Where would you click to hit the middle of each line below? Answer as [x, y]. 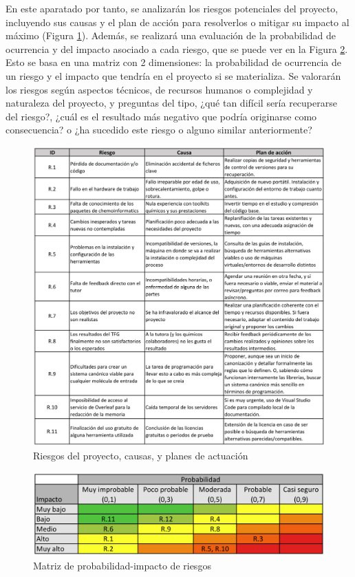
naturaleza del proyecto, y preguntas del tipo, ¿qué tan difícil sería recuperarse [171, 103]
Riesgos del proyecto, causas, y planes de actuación [141, 456]
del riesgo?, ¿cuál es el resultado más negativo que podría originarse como [161, 116]
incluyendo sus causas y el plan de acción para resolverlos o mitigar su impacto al [177, 22]
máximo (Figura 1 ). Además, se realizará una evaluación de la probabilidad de [171, 35]
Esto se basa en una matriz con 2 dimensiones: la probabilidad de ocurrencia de [174, 62]
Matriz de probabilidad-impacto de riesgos [122, 565]
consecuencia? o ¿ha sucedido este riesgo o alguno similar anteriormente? [159, 130]
